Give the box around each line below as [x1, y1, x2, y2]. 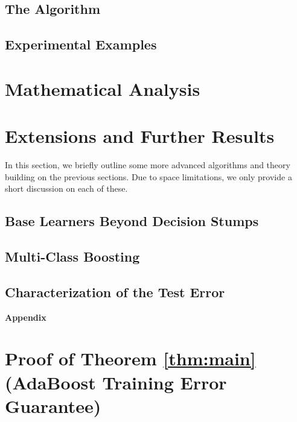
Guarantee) [5, 393, 101, 418]
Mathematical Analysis [5, 76, 200, 101]
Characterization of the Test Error [5, 282, 225, 301]
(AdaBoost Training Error [5, 370, 227, 394]
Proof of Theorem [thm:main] [5, 346, 256, 371]
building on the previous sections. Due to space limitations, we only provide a [5, 170, 292, 183]
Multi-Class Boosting [5, 247, 140, 266]
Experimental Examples [5, 35, 157, 54]
